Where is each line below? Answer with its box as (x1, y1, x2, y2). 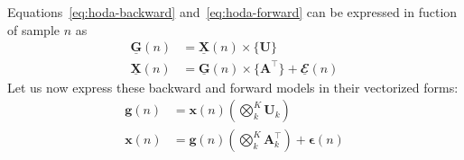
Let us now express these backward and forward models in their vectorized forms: (7, 77, 459, 96)
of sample (7, 20, 60, 39)
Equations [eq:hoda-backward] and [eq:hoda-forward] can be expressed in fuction (7, 3, 458, 21)
